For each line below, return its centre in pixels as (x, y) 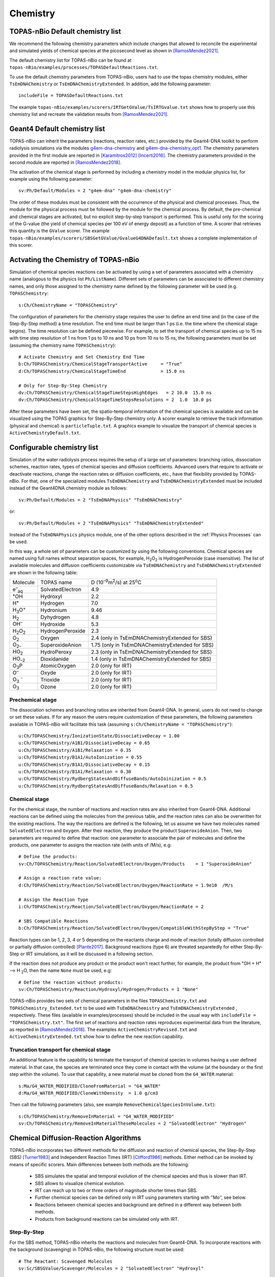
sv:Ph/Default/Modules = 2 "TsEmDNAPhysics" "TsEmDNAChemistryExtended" (111, 523)
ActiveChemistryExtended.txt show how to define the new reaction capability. (97, 1036)
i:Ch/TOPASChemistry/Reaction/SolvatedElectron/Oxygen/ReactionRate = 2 (111, 907)
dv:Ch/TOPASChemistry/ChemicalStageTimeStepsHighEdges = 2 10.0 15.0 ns (115, 393)
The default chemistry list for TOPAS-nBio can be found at (71, 60)
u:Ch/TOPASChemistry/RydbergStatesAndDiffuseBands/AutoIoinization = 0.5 (113, 779)
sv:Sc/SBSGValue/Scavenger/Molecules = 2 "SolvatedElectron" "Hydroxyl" (111, 1268)
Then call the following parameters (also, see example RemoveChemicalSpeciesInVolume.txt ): (113, 1105)
